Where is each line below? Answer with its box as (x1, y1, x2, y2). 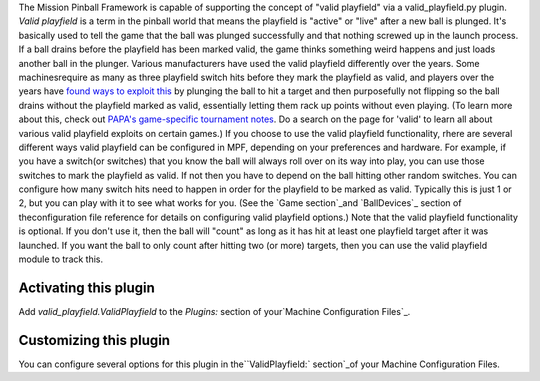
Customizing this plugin (18, 331, 170, 349)
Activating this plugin (18, 279, 155, 296)
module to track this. (18, 253, 104, 265)
